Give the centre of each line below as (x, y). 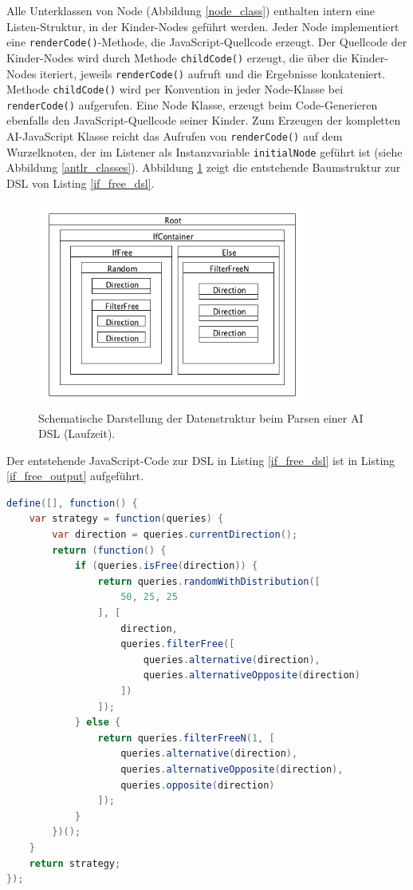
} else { (98, 723)
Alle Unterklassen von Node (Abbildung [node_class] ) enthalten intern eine (191, 10)
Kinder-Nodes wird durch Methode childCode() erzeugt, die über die (177, 57)
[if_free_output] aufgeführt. (75, 476)
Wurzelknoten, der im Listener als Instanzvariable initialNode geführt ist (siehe (205, 151)
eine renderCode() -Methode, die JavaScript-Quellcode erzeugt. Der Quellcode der (207, 42)
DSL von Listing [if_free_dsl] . (81, 183)
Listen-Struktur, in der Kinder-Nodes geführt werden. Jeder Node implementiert (203, 26)
